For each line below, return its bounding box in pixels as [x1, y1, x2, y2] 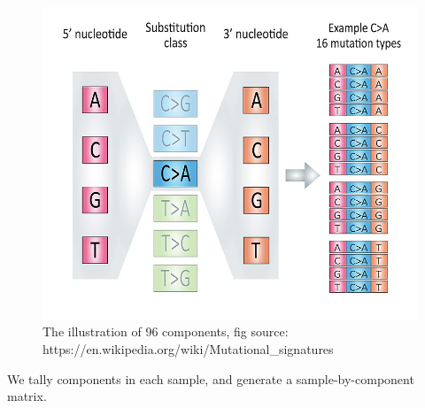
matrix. [7, 387, 47, 405]
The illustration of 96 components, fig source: [42, 322, 289, 341]
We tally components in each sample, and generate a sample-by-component [7, 369, 414, 388]
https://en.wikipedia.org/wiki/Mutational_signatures [42, 340, 334, 358]
